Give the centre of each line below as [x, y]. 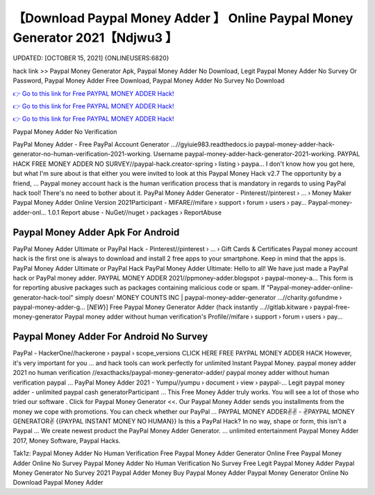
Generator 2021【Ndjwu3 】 [95, 37]
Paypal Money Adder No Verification [65, 131]
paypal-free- [332, 307]
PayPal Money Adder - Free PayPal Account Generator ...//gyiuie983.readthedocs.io [133, 144]
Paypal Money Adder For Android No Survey [110, 337]
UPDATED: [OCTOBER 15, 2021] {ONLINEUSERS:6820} [91, 58]
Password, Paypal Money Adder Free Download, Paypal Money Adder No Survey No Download [149, 81]
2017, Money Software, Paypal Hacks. [67, 440]
